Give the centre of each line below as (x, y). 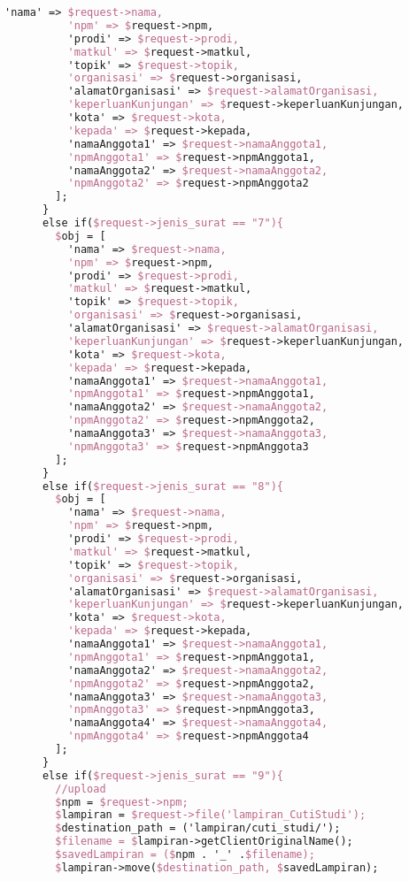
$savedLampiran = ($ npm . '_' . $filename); (185, 854)
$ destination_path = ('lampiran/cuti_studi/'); (198, 828)
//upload (81, 789)
